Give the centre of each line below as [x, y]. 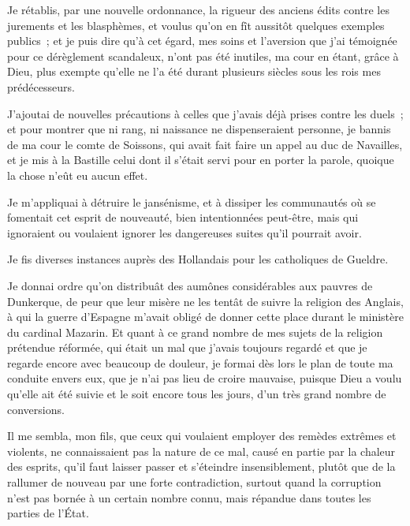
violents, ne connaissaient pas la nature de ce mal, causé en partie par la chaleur [201, 451]
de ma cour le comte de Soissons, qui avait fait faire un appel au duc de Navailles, [205, 144]
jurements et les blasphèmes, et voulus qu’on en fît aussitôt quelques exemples [196, 25]
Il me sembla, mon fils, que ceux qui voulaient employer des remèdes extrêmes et [202, 436]
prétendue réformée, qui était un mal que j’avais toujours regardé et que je [187, 347]
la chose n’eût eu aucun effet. [78, 175]
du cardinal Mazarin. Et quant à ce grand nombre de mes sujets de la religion [195, 332]
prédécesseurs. [41, 86]
